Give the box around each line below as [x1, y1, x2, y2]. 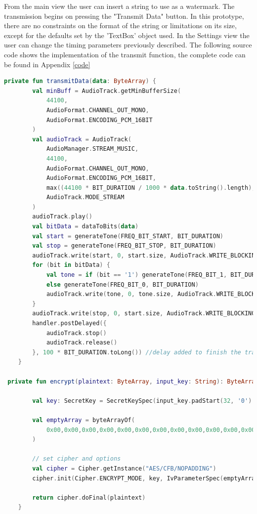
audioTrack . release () [46, 339, 118, 346]
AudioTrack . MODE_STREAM [46, 194, 125, 201]
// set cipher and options [32, 455, 121, 463]
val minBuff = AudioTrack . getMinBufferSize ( [32, 87, 181, 94]
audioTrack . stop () [46, 329, 107, 337]
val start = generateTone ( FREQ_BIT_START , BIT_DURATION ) [32, 232, 223, 240]
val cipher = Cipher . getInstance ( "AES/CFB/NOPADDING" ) [32, 465, 216, 472]
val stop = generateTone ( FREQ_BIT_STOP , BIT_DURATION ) [32, 242, 216, 250]
